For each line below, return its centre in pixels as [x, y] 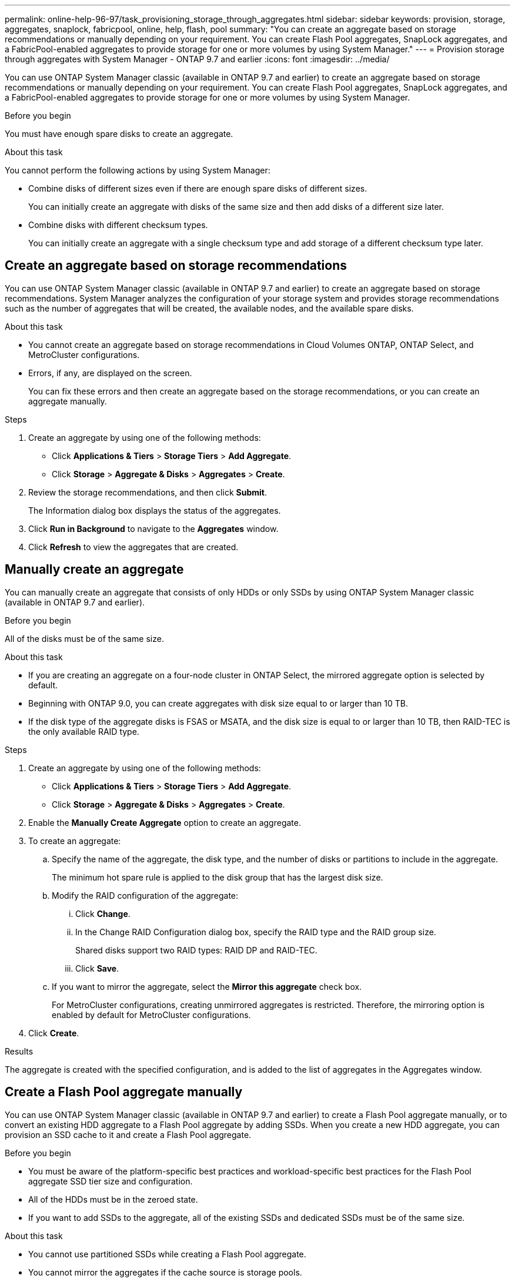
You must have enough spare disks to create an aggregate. [119, 134]
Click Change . [103, 913]
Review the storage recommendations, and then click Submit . [148, 492]
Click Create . [54, 1033]
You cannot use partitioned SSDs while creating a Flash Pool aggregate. [167, 1254]
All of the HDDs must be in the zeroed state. [113, 1199]
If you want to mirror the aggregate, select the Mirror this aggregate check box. [207, 986]
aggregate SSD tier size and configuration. [111, 1181]
